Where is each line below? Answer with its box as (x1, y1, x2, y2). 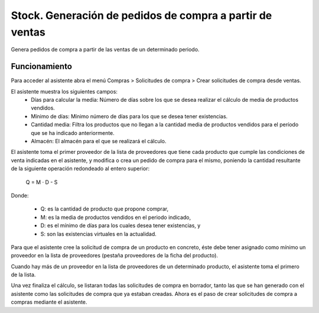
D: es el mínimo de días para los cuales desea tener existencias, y (40, 222, 201, 229)
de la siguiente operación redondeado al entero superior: (11, 165, 150, 172)
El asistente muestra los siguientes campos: (11, 88, 118, 95)
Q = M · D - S (25, 178, 58, 186)
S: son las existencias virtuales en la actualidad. (40, 230, 157, 237)
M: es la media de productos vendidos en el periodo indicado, (40, 214, 191, 221)
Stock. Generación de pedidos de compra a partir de (11, 9, 272, 22)
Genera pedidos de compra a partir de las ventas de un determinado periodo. (11, 46, 200, 53)
